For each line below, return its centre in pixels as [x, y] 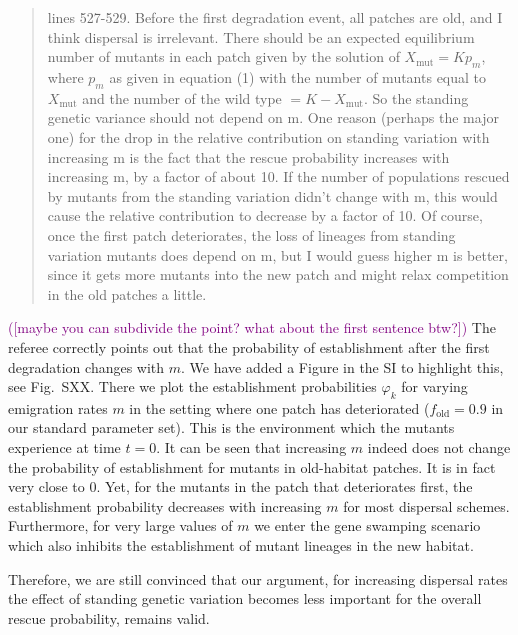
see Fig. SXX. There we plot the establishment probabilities [192, 386]
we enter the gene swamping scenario [367, 525]
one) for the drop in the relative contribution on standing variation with [268, 136]
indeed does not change [439, 447]
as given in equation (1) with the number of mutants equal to [298, 76]
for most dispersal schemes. [426, 505]
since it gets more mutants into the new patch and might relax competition [278, 274]
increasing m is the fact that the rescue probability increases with [248, 156]
